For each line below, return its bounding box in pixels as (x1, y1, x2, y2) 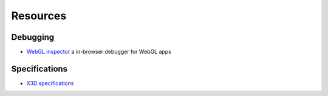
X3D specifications (26, 79, 74, 87)
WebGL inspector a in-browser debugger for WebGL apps (26, 48, 171, 56)
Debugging (11, 32, 55, 42)
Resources (11, 9, 67, 22)
